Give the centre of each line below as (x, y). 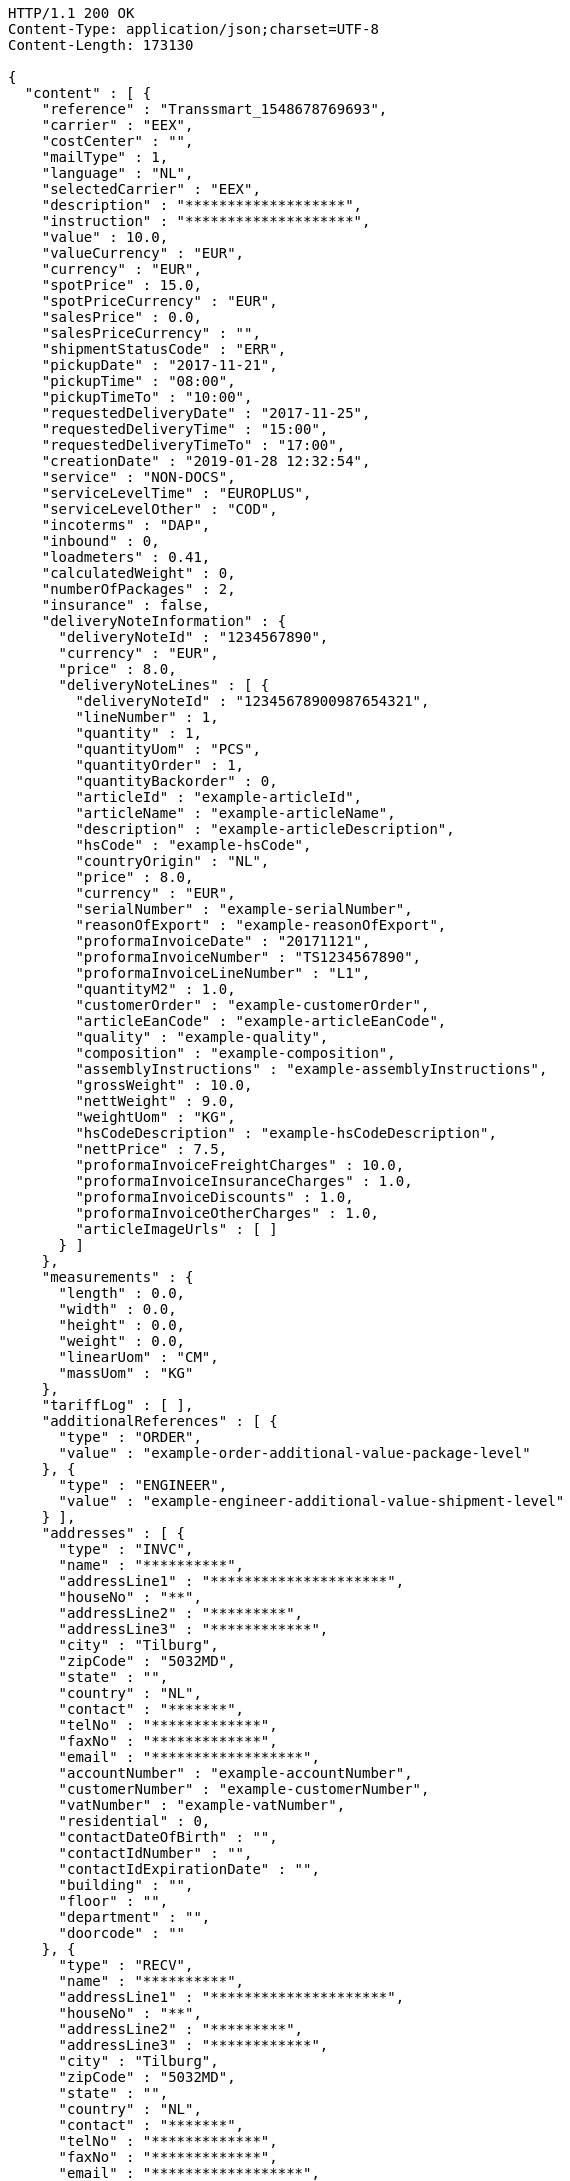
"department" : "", (134, 1917)
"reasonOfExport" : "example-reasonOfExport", (261, 925)
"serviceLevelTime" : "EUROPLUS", (176, 493)
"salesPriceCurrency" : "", (151, 333)
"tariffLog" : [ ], (117, 1405)
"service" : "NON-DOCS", (138, 477)
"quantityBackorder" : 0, (176, 781)
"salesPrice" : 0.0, (121, 317)
